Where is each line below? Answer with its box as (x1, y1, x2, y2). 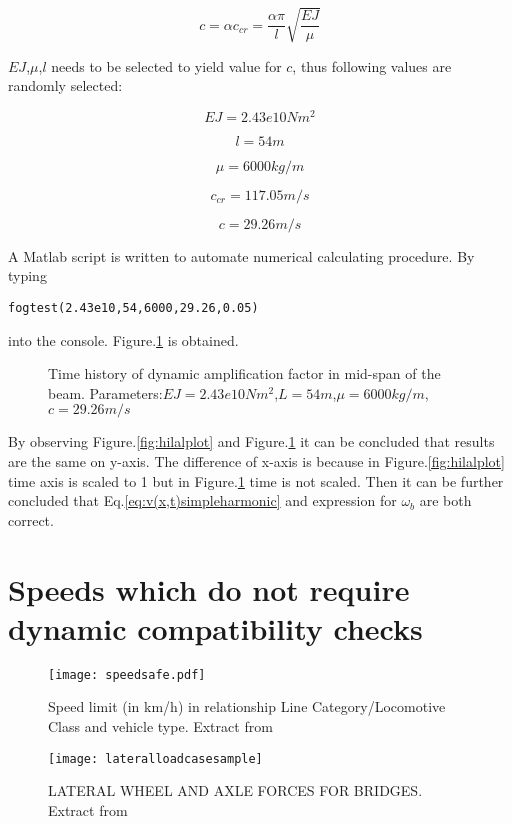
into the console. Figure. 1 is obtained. (8, 329, 239, 350)
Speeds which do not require (8, 568, 410, 609)
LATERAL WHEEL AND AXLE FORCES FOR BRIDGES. (48, 780, 423, 801)
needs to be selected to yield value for (51, 55, 282, 76)
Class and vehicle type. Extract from (48, 715, 273, 736)
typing (8, 265, 47, 286)
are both (419, 490, 472, 511)
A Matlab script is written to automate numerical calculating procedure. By (8, 245, 475, 266)
